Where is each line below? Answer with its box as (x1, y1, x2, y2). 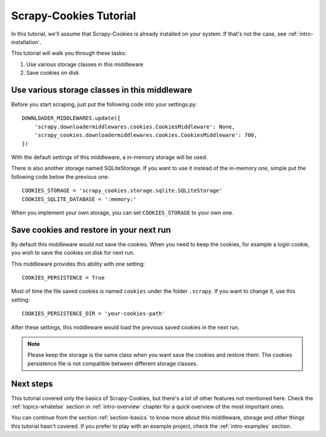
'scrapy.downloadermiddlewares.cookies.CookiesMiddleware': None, (34, 123, 235, 130)
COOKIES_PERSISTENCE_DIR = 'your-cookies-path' (22, 310, 165, 317)
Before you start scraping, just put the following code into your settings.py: (11, 101, 197, 108)
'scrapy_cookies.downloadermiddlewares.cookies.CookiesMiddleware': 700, (34, 132, 258, 139)
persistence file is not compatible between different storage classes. (27, 360, 198, 367)
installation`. (11, 38, 42, 45)
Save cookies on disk (26, 69, 80, 77)
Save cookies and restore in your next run (11, 225, 171, 235)
